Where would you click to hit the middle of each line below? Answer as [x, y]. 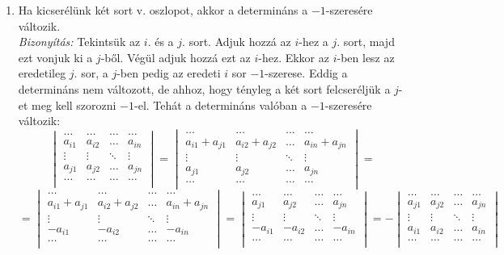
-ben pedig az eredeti [169, 73]
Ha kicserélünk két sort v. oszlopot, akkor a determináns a [163, 10]
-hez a [313, 42]
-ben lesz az [366, 57]
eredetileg [42, 73]
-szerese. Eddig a [306, 73]
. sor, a [91, 73]
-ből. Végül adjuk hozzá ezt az [176, 57]
